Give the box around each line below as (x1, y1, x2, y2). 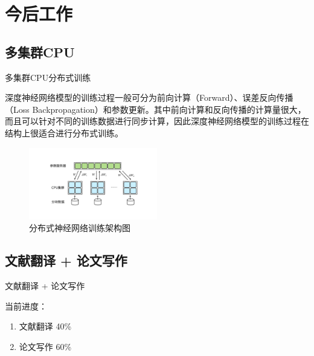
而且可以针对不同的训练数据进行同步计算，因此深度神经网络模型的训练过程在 (5, 115, 309, 127)
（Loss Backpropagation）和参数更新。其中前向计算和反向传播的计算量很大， (5, 103, 306, 115)
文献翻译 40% (19, 320, 72, 332)
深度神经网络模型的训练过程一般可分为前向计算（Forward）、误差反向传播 (5, 91, 293, 104)
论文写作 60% (19, 340, 72, 352)
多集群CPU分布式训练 (5, 71, 91, 83)
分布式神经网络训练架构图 (29, 221, 130, 234)
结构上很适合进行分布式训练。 (5, 126, 123, 139)
